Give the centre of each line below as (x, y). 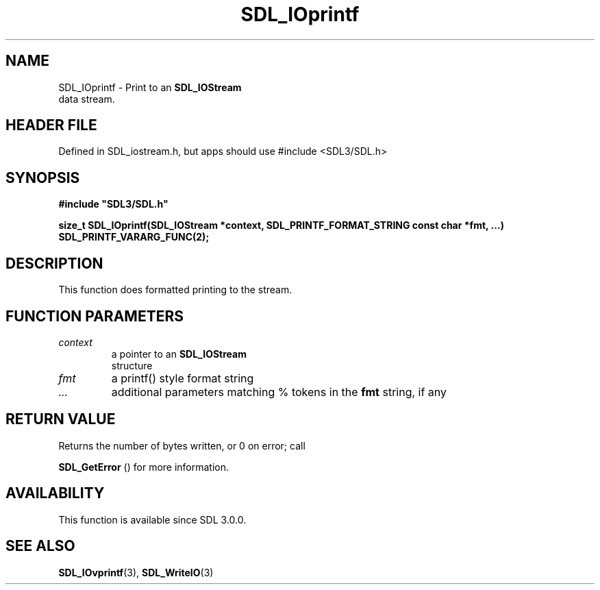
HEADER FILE (51, 125)
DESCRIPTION (54, 263)
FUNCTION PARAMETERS (95, 316)
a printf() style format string (183, 378)
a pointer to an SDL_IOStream (179, 354)
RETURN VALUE (61, 419)
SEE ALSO (40, 546)
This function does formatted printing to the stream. (175, 290)
